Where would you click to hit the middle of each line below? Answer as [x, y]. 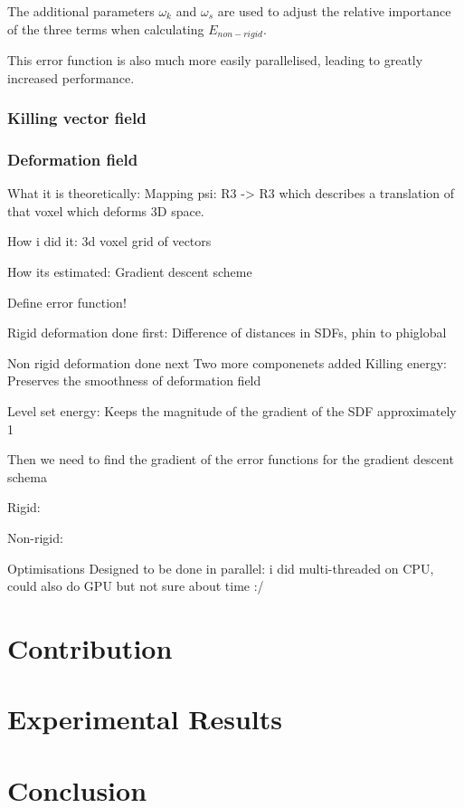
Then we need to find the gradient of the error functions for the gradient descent [231, 459]
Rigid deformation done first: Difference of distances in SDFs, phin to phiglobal [227, 333]
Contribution [90, 647]
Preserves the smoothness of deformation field [134, 380]
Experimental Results [145, 719]
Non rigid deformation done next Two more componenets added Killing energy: [227, 362]
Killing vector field [77, 118]
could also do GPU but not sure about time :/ [136, 586]
